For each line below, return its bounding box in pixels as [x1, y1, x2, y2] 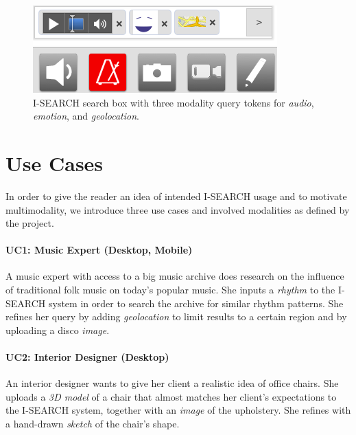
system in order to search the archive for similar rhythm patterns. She [48, 295, 344, 310]
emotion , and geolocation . [33, 109, 139, 123]
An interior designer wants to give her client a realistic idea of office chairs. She [5, 376, 339, 390]
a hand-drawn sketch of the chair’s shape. [5, 416, 180, 431]
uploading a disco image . [5, 322, 110, 337]
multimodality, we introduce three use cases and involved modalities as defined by [5, 202, 350, 216]
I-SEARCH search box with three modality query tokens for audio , [33, 95, 314, 109]
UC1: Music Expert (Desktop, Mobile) [5, 243, 193, 257]
